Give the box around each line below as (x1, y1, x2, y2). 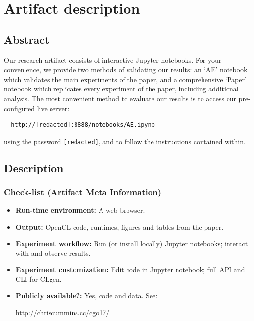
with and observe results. (15, 248, 91, 258)
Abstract (4, 31, 50, 47)
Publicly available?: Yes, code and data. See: (15, 290, 158, 300)
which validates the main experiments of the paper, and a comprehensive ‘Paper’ (4, 74, 247, 84)
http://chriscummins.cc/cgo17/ (15, 307, 110, 317)
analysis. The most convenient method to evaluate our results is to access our (4, 93, 236, 103)
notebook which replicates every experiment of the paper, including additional (4, 84, 239, 94)
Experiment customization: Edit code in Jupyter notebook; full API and (15, 264, 245, 274)
